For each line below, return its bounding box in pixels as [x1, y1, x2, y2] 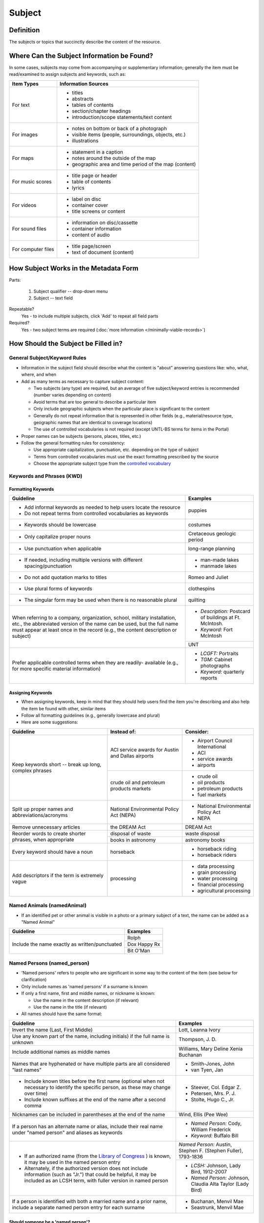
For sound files [12, 225, 46, 232]
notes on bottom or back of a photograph [71, 125, 167, 132]
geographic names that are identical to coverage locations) [33, 419, 153, 425]
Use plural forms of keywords [24, 585, 92, 592]
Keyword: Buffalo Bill [191, 1132, 239, 1139]
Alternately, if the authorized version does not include [24, 1165, 148, 1172]
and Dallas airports [110, 752, 154, 759]
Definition [9, 26, 40, 34]
